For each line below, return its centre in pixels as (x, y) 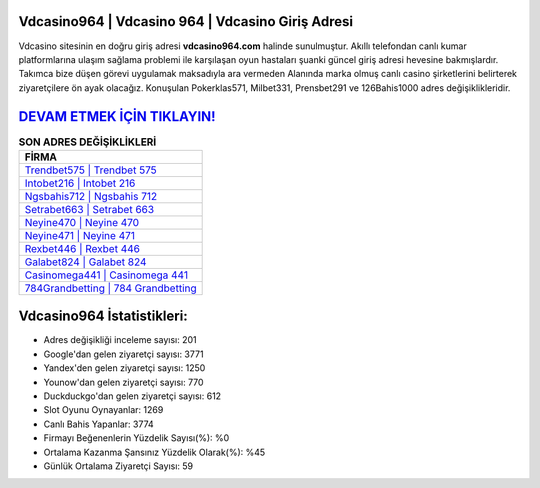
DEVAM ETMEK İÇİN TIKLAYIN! (117, 116)
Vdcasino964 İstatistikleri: (103, 316)
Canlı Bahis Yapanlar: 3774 (98, 424)
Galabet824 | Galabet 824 (85, 262)
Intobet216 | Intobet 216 (80, 183)
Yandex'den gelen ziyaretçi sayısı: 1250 (124, 368)
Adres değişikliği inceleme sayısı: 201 (120, 340)
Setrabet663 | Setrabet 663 (89, 209)
